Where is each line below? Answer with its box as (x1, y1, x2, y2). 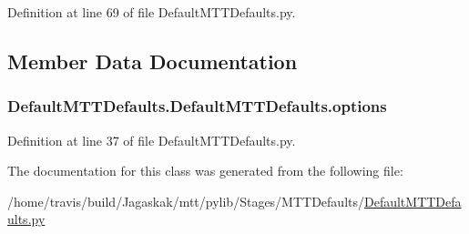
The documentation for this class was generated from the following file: (7, 161, 403, 180)
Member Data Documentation (7, 46, 298, 75)
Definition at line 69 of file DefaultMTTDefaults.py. (7, 3, 296, 21)
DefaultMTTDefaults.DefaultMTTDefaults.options (7, 95, 387, 117)
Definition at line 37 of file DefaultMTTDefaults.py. (7, 130, 296, 149)
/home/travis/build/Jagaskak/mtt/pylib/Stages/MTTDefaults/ (7, 191, 364, 210)
